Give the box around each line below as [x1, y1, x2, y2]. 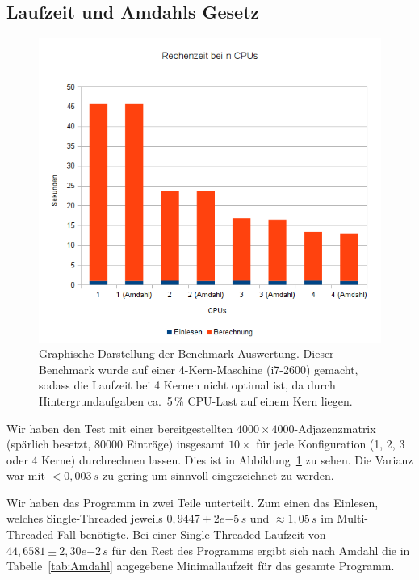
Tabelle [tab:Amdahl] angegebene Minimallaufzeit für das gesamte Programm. [6, 557, 395, 574]
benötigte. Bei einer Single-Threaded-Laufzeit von [79, 526, 326, 543]
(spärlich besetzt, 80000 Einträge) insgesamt [6, 435, 225, 452]
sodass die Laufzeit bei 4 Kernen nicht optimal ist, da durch [39, 376, 336, 393]
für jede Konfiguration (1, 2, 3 [256, 435, 405, 452]
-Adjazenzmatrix [294, 419, 376, 436]
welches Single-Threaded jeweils [6, 510, 163, 527]
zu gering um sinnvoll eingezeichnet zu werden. [102, 467, 334, 484]
